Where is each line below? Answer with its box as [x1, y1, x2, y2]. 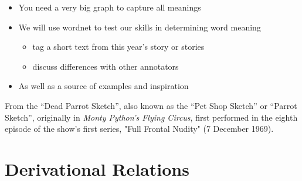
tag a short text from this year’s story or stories [32, 40, 205, 53]
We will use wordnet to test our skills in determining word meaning [18, 21, 261, 33]
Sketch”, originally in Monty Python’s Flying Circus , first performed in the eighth [5, 111, 298, 123]
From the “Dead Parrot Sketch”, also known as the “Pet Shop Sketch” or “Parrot [5, 99, 297, 111]
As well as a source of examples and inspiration [18, 80, 189, 92]
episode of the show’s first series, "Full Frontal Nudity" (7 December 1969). [5, 122, 274, 135]
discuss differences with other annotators [32, 60, 179, 72]
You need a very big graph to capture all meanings [18, 1, 201, 13]
